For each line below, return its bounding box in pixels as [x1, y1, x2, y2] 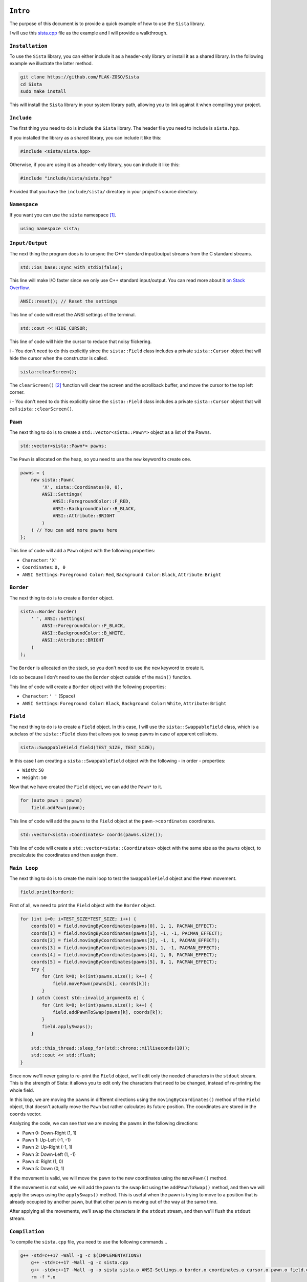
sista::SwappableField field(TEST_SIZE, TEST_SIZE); [20, 745, 156, 751]
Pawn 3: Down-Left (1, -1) [22, 1151, 76, 1157]
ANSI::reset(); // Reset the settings [20, 298, 118, 304]
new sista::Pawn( [31, 477, 75, 483]
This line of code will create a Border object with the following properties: [9, 684, 166, 690]
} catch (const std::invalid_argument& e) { [31, 995, 145, 1001]
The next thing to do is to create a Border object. [9, 595, 114, 601]
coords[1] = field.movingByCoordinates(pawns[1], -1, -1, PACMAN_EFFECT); [31, 930, 223, 936]
